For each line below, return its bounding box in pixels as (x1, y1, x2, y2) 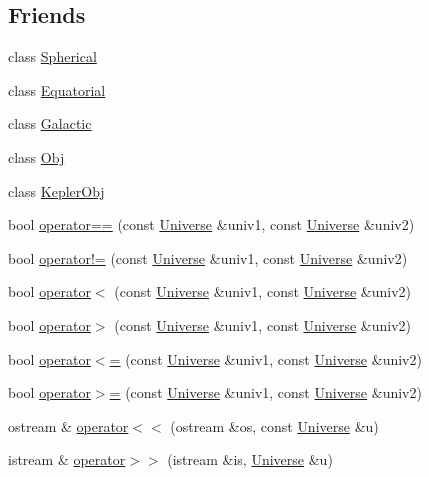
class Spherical (8, 46, 97, 67)
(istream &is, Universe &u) (167, 449, 333, 470)
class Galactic (8, 113, 92, 134)
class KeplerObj (8, 180, 105, 201)
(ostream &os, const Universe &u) (170, 415, 379, 436)
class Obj (8, 146, 65, 167)
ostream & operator (8, 415, 129, 436)
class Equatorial (8, 79, 106, 100)
